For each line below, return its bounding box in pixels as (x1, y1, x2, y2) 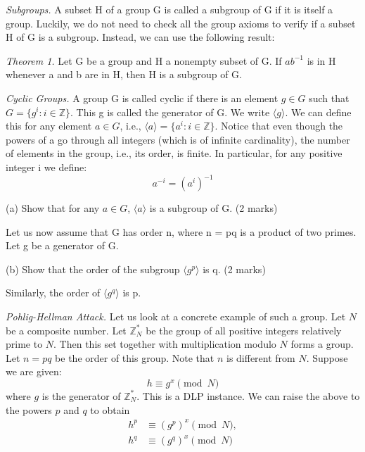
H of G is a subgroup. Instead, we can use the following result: (6, 30, 275, 44)
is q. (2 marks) (203, 261, 266, 276)
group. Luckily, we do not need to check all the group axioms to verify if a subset (6, 15, 356, 30)
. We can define (285, 104, 352, 119)
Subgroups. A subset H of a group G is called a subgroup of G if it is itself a (6, 2, 333, 16)
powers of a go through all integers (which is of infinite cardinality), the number (6, 132, 350, 146)
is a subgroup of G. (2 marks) (149, 201, 278, 215)
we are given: (6, 364, 62, 379)
